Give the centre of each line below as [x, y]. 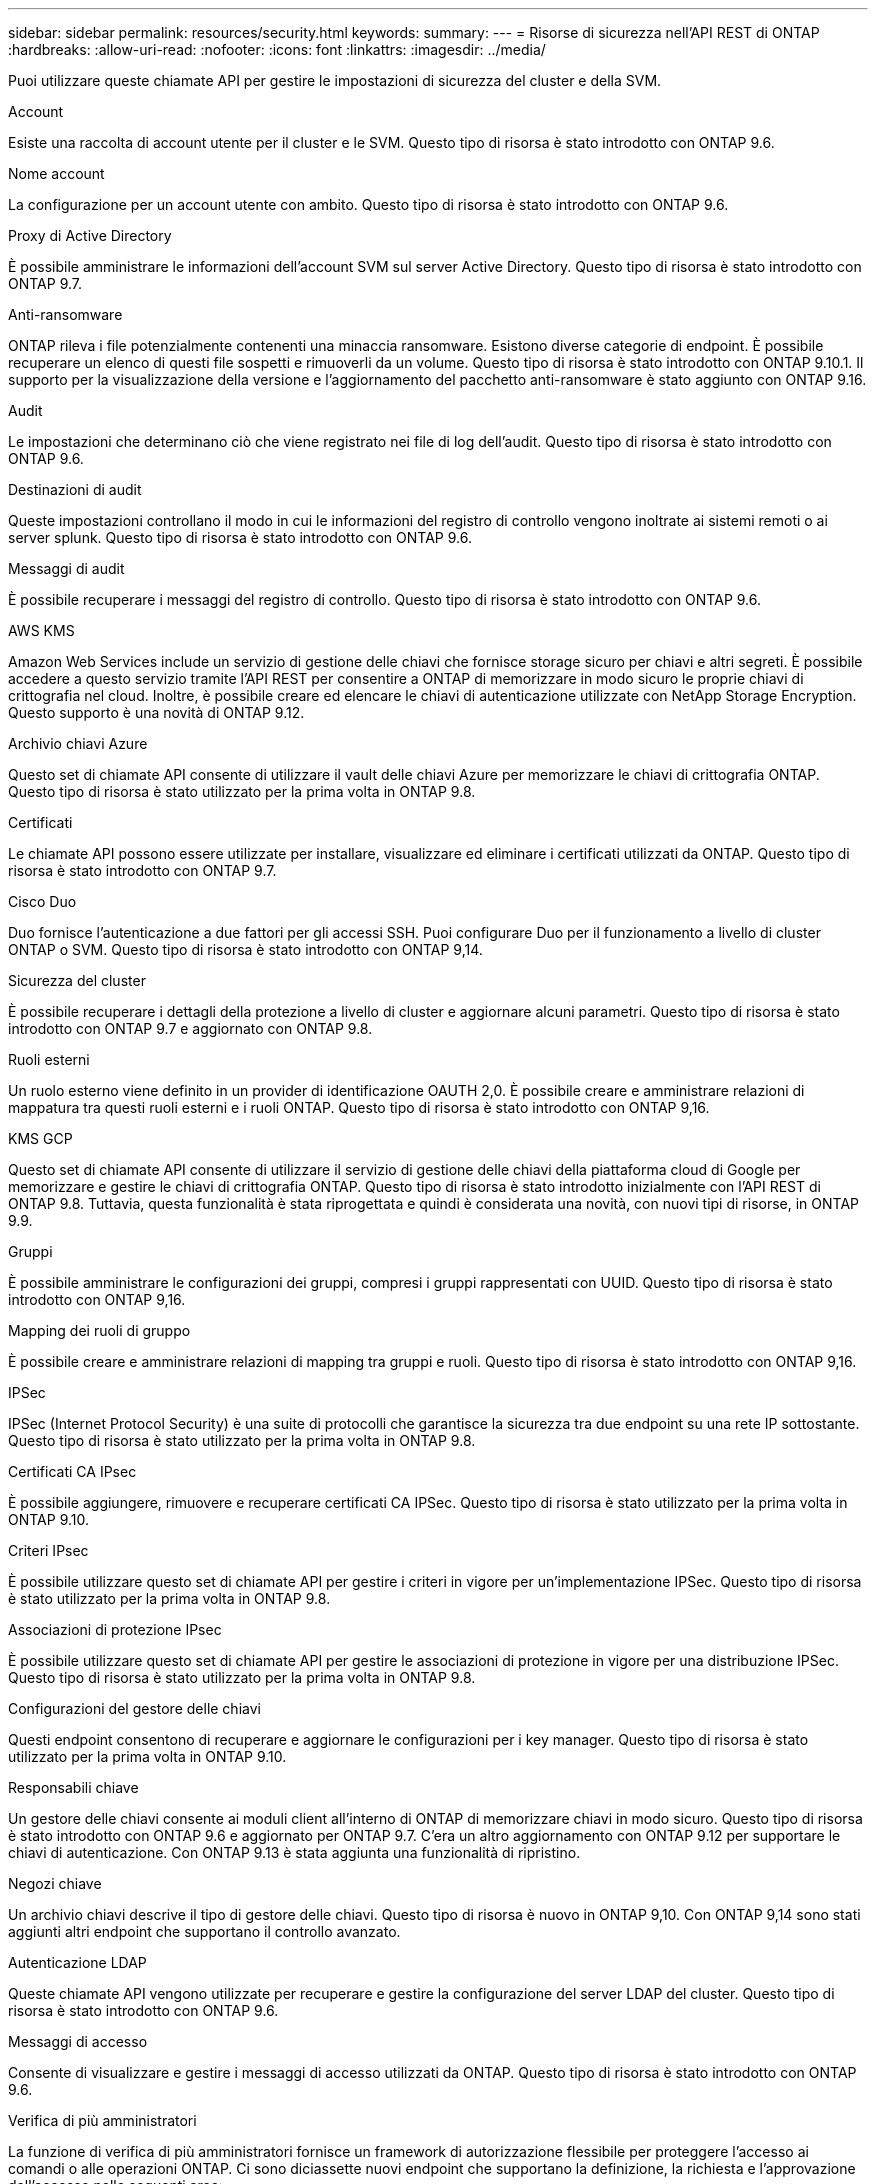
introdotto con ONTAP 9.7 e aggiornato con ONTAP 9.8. [190, 1028]
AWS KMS [41, 630]
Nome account [56, 173]
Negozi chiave [55, 1883]
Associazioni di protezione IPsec [115, 1629]
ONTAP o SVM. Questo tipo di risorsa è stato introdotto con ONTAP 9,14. [245, 949]
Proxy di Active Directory [90, 235]
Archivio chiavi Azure [78, 743]
